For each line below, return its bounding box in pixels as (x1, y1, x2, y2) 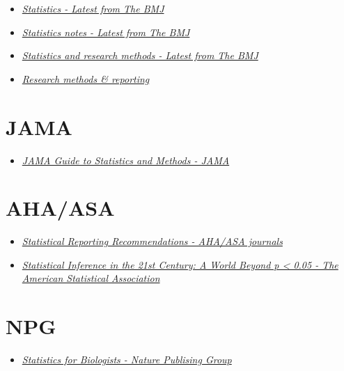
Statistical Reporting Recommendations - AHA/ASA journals (22, 234, 283, 248)
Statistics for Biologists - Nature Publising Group (22, 352, 232, 367)
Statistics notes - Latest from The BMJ (22, 24, 190, 39)
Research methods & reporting (22, 71, 150, 86)
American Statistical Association (22, 271, 160, 285)
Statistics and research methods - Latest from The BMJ (22, 48, 258, 63)
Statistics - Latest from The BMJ (22, 1, 164, 15)
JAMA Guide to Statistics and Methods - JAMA (22, 152, 230, 167)
